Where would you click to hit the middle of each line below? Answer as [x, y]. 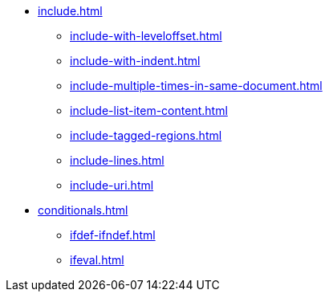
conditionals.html [83, 210]
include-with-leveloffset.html [146, 36]
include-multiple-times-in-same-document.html [196, 86]
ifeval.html [97, 260]
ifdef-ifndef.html [113, 235]
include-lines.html [117, 160]
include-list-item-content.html [149, 110]
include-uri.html [112, 185]
